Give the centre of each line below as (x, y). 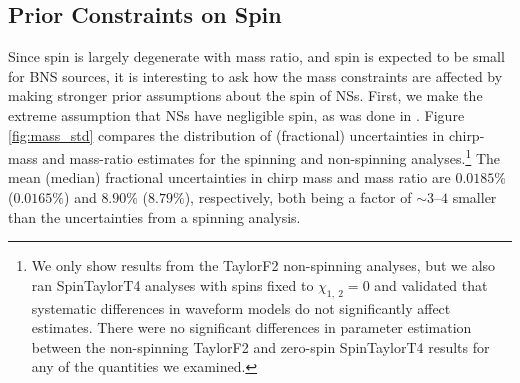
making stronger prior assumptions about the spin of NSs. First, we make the (245, 95)
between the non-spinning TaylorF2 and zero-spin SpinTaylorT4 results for (260, 346)
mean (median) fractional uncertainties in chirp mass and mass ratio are (229, 177)
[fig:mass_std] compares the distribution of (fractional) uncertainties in (226, 134)
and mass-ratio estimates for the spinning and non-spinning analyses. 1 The (271, 156)
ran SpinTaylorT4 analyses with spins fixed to (172, 284)
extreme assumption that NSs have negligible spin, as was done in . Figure (236, 114)
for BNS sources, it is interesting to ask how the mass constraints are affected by (255, 75)
